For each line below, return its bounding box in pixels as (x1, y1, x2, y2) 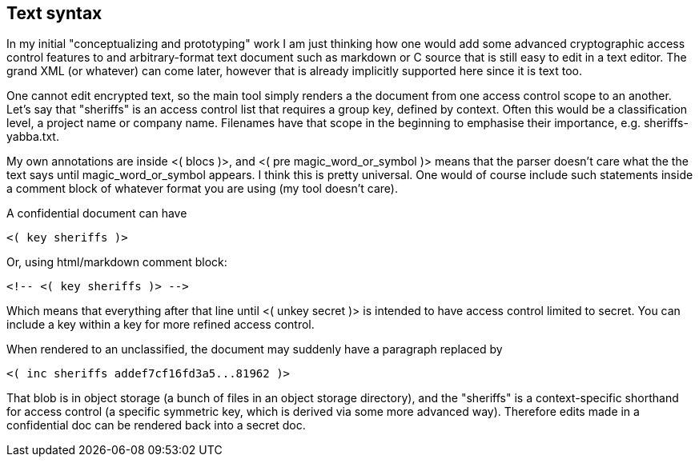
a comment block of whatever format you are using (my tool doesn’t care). (6, 182, 399, 196)
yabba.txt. (6, 130, 59, 144)
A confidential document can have (6, 206, 187, 221)
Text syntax (6, 3, 102, 23)
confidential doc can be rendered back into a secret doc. (6, 418, 306, 433)
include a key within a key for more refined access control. (6, 317, 315, 332)
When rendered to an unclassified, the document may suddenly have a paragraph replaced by (6, 342, 503, 357)
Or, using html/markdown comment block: (6, 255, 227, 269)
